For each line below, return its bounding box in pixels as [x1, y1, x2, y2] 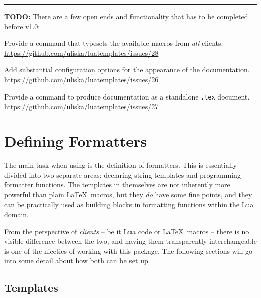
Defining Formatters [4, 131, 147, 151]
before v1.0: [4, 21, 40, 31]
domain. [4, 209, 29, 219]
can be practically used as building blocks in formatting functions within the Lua [4, 199, 254, 210]
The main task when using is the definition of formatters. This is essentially [4, 159, 237, 170]
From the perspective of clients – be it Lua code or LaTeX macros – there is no [4, 226, 249, 236]
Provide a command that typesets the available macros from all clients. [4, 38, 223, 48]
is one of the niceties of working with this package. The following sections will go [4, 245, 253, 256]
